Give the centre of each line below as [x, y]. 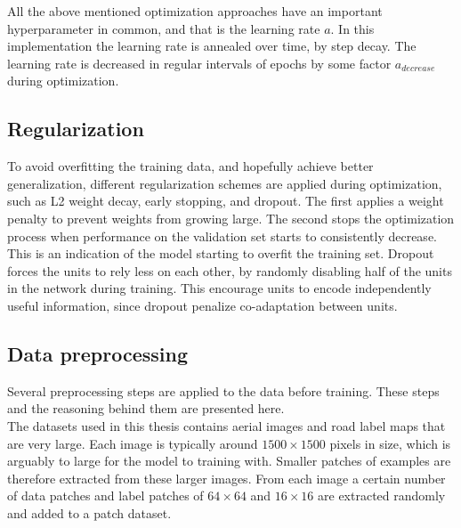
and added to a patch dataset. [89, 512]
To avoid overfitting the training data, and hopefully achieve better [190, 166]
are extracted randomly [382, 496]
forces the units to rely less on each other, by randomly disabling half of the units [230, 270]
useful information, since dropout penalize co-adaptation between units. [202, 305]
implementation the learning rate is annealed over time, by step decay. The [212, 46]
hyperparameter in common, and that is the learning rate [164, 28]
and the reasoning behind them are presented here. [146, 408]
